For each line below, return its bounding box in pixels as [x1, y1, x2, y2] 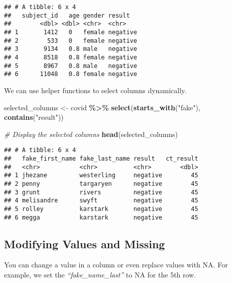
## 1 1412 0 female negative [4, 28, 137, 36]
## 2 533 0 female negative [4, 37, 137, 44]
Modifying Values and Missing [4, 236, 165, 251]
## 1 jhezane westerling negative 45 [4, 172, 198, 179]
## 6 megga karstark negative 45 [4, 214, 198, 221]
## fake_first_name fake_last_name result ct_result [4, 155, 198, 162]
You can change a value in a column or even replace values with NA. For [4, 259, 228, 270]
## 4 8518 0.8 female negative [4, 53, 137, 61]
